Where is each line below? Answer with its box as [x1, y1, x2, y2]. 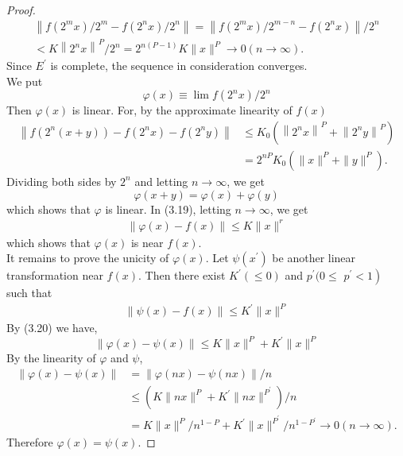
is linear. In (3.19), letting [105, 200, 231, 217]
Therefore [6, 434, 53, 450]
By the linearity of [6, 350, 96, 366]
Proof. [6, 2, 36, 17]
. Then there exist [138, 267, 226, 284]
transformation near [6, 267, 103, 284]
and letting [134, 172, 188, 189]
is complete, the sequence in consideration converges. [50, 57, 308, 74]
